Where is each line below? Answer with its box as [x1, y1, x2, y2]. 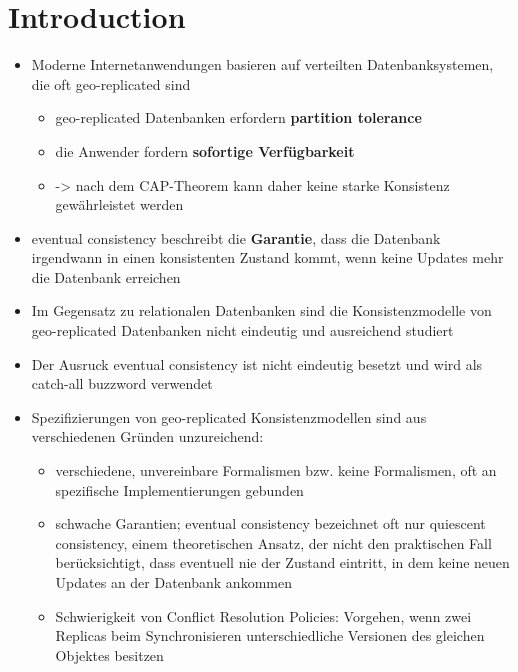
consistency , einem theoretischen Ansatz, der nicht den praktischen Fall [55, 532, 492, 553]
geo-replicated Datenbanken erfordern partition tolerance [55, 107, 422, 128]
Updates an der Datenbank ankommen [55, 572, 292, 592]
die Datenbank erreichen [31, 266, 181, 287]
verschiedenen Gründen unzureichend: [31, 426, 264, 447]
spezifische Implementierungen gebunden [55, 479, 304, 500]
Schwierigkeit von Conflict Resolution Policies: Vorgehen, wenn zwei [55, 605, 472, 626]
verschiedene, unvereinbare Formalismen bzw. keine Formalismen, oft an [55, 460, 497, 481]
